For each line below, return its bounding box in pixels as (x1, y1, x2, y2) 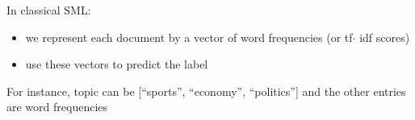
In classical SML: (6, 2, 91, 18)
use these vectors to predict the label (25, 56, 208, 72)
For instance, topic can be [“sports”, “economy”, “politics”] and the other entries (6, 82, 406, 99)
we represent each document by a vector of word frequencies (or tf (25, 28, 353, 45)
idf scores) (359, 28, 410, 45)
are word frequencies (6, 98, 108, 115)
